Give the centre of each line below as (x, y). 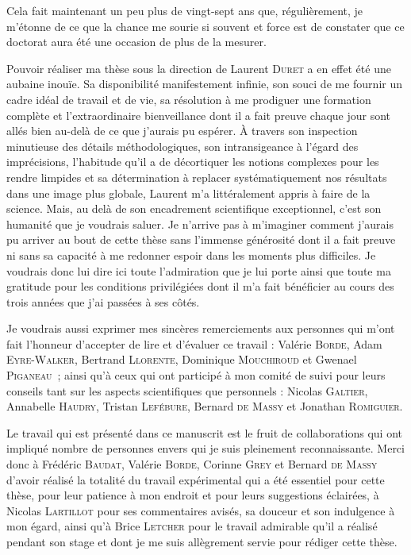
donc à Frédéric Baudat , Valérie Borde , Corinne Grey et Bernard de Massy (192, 464)
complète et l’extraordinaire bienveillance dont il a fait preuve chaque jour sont (199, 115)
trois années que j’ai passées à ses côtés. (103, 301)
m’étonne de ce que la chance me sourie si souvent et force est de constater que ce (205, 26)
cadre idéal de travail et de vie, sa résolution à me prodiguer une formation (189, 99)
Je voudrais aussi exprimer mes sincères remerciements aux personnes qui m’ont (201, 328)
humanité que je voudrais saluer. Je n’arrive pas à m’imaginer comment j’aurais (200, 224)
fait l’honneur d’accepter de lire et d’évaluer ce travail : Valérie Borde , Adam (194, 343)
